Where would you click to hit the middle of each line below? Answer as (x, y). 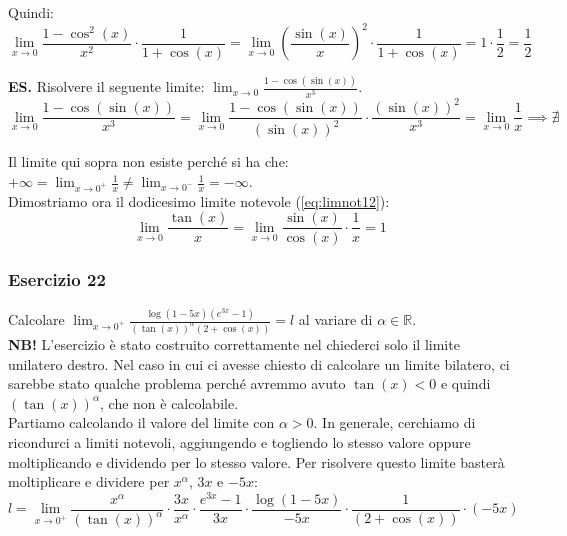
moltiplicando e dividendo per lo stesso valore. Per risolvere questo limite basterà (256, 461)
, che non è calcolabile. (169, 402)
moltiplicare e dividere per (89, 481)
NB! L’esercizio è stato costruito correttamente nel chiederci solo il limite (234, 343)
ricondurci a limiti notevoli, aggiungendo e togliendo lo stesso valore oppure (239, 441)
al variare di (335, 319)
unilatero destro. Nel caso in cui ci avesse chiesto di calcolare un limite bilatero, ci (259, 363)
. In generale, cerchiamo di (394, 422)
